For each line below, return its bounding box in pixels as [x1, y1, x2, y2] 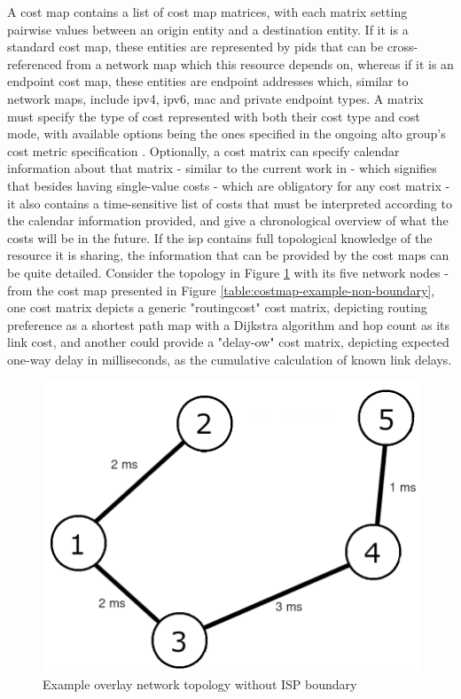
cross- [387, 37, 418, 56]
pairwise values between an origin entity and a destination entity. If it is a [7, 20, 409, 38]
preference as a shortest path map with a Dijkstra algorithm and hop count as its [7, 315, 450, 334]
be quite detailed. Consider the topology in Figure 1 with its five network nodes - [7, 263, 449, 281]
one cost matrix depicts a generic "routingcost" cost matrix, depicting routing [7, 298, 427, 317]
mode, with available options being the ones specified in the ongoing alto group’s [7, 124, 446, 143]
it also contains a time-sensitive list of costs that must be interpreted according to [7, 193, 452, 212]
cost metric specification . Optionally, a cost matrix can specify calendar [7, 141, 400, 160]
